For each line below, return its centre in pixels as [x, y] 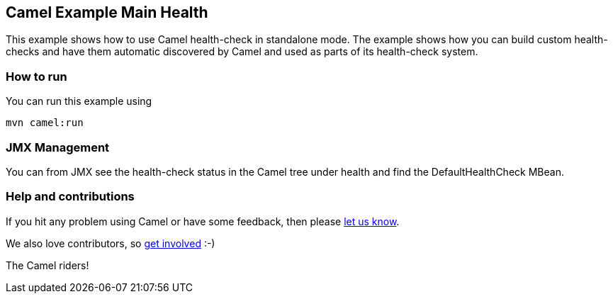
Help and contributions [70, 197]
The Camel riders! [47, 265]
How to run [36, 76]
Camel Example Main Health [107, 12]
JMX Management [58, 147]
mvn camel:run [45, 123]
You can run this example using [79, 101]
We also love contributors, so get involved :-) [111, 243]
